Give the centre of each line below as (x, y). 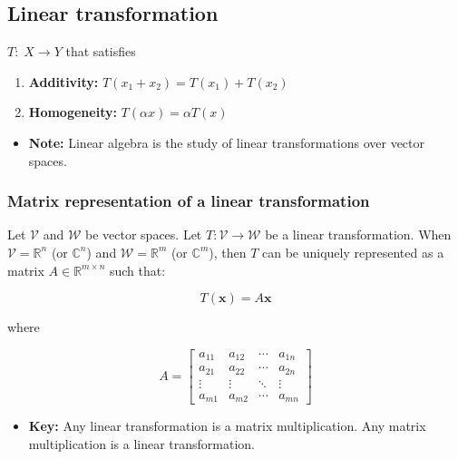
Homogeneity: (73, 112)
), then (228, 252)
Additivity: (63, 81)
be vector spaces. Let (144, 234)
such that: (137, 270)
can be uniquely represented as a (353, 252)
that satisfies (101, 51)
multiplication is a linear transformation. (141, 443)
